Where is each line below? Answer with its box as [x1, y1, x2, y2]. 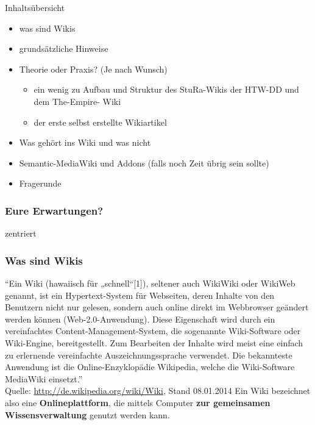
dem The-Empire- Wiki [34, 95, 121, 107]
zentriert [5, 227, 37, 240]
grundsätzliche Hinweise [19, 42, 108, 55]
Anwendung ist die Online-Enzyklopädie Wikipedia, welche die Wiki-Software [5, 360, 295, 373]
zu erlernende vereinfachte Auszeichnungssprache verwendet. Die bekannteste [5, 348, 292, 361]
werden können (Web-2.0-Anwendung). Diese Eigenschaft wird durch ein [5, 312, 275, 325]
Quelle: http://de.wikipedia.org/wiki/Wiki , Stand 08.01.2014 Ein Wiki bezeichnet [5, 384, 311, 397]
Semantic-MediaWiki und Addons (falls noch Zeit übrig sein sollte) [19, 156, 269, 169]
